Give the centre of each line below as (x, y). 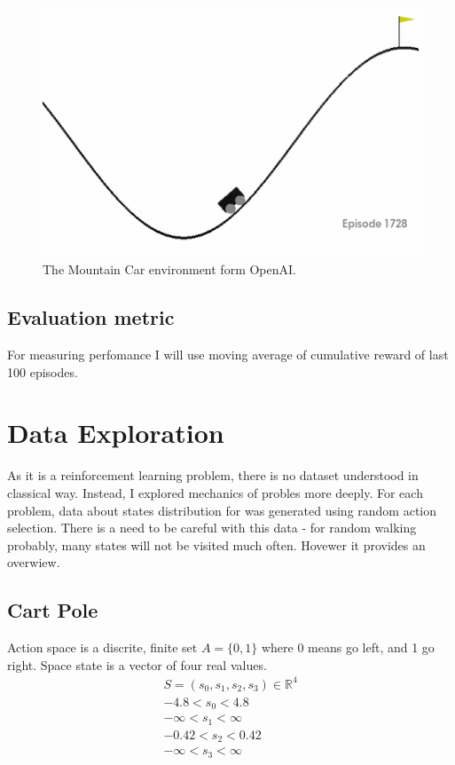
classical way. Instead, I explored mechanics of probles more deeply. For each (215, 493)
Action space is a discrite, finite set (102, 647)
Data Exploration (116, 433)
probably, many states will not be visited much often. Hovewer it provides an (216, 544)
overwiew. (34, 562)
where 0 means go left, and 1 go (348, 647)
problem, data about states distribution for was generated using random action (222, 510)
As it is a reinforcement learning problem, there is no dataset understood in (213, 475)
